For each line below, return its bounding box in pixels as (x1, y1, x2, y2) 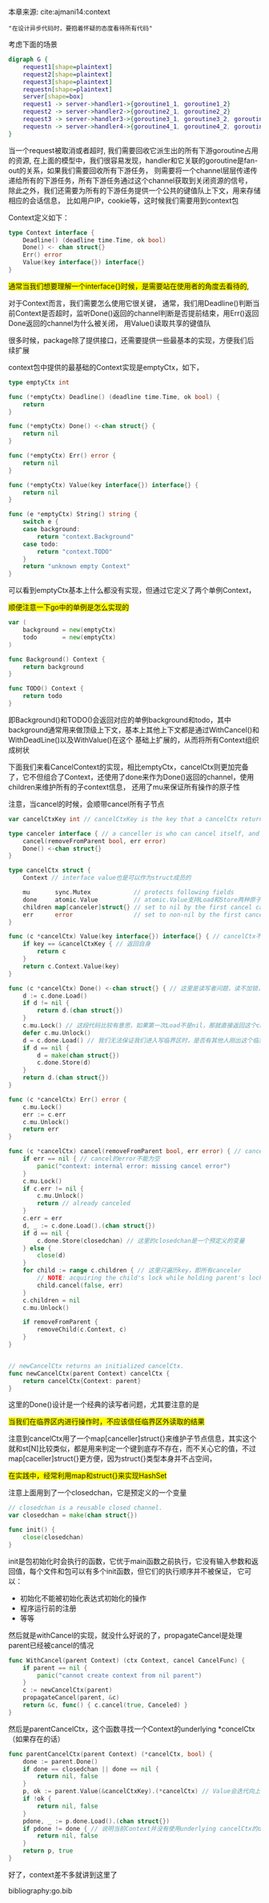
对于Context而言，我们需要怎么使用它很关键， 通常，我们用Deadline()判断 (8, 298, 253, 308)
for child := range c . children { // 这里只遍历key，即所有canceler (22, 1267, 242, 1275)
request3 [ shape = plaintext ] (22, 78, 113, 86)
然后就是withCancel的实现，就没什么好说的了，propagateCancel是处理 (8, 1630, 243, 1640)
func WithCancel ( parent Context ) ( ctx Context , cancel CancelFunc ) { (8, 1656, 246, 1664)
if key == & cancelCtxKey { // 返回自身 (22, 940, 151, 948)
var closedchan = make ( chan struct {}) (8, 1511, 138, 1520)
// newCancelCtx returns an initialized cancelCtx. (8, 1361, 184, 1370)
